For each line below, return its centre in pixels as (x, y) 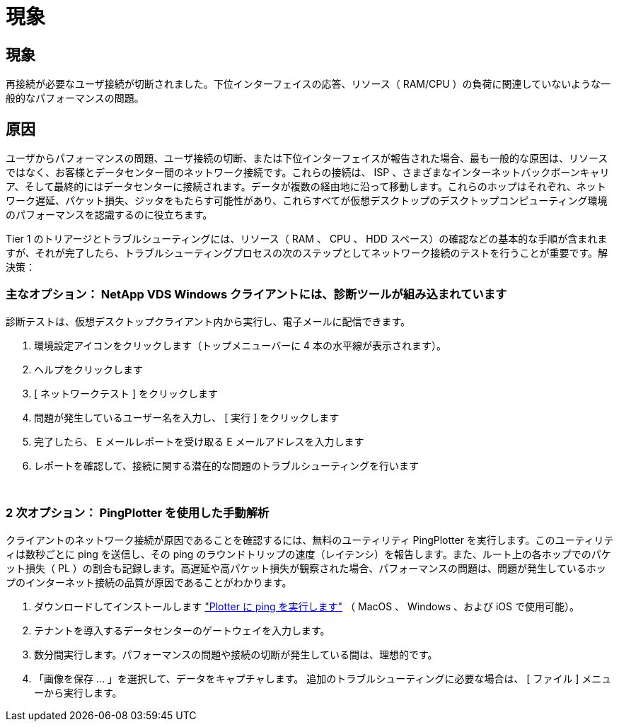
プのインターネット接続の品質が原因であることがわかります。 (149, 582)
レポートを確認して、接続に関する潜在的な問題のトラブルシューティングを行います (227, 465)
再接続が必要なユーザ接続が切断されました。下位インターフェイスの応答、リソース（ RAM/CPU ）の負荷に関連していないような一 (308, 84)
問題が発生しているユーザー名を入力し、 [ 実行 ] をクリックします (187, 417)
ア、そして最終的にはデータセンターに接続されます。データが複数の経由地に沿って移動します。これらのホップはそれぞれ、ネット (306, 187)
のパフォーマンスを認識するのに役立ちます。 (109, 215)
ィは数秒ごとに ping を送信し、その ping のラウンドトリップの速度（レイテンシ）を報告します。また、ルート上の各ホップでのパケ (308, 554)
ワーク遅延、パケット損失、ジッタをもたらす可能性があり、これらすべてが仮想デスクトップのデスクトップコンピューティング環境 (307, 201)
